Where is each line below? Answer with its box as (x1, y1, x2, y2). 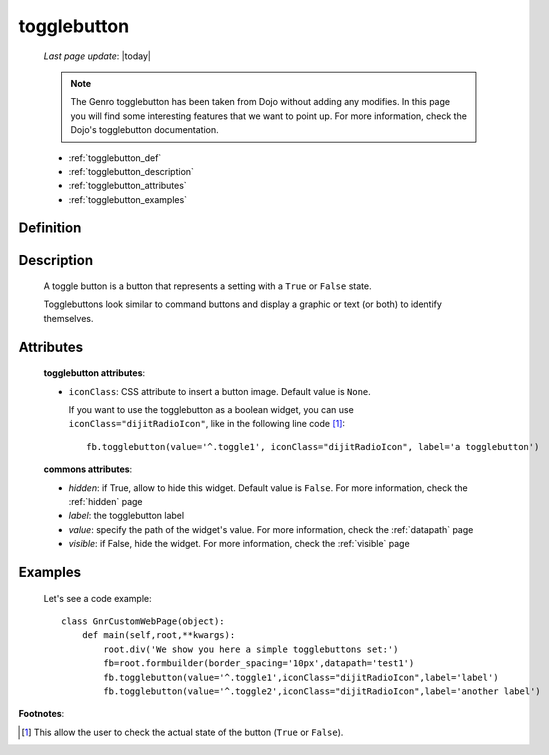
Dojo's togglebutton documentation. (70, 124, 219, 136)
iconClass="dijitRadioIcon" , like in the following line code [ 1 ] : (68, 418, 345, 430)
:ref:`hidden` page (68, 496, 143, 508)
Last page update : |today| (43, 50, 152, 62)
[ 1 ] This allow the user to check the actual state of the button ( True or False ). (21, 726, 344, 738)
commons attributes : (43, 463, 133, 475)
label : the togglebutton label (68, 510, 185, 522)
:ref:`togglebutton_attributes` (68, 180, 187, 192)
